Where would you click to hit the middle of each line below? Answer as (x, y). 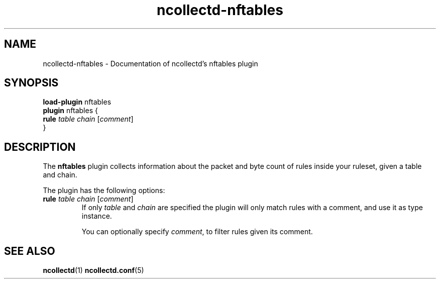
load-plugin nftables (77, 102)
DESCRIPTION (40, 147)
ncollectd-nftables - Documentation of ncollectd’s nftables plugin (150, 63)
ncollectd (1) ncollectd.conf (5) (93, 270)
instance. (97, 216)
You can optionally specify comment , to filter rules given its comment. (197, 232)
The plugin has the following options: (104, 191)
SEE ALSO (30, 251)
